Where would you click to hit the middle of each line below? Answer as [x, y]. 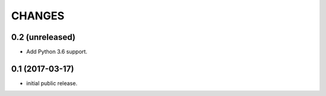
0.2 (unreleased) [43, 37]
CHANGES [38, 16]
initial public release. [52, 83]
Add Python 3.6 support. [57, 52]
